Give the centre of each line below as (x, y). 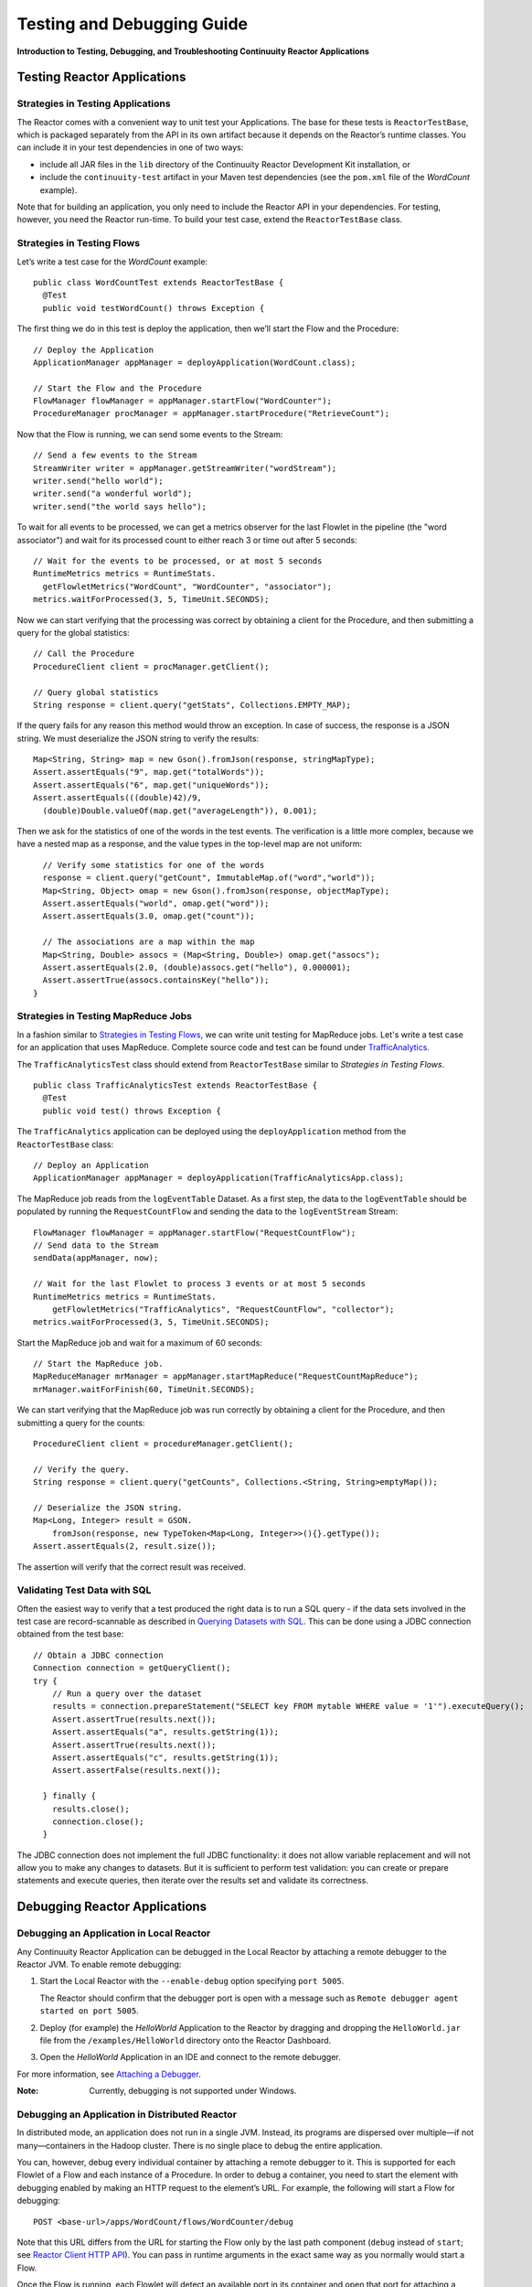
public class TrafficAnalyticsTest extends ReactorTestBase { (176, 1085)
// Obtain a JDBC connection (98, 1655)
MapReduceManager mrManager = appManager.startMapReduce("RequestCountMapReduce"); (226, 1376)
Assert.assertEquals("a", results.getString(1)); (165, 1732)
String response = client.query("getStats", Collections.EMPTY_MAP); (192, 705)
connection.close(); (98, 1821)
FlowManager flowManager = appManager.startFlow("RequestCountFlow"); (195, 1232)
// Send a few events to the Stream (115, 456)
